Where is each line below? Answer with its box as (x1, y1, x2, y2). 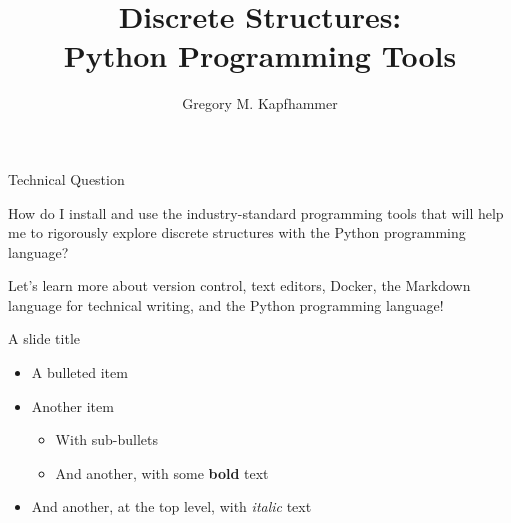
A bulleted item (31, 362, 128, 383)
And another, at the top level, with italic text (31, 496, 312, 517)
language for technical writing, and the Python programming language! (8, 294, 444, 315)
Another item (31, 395, 114, 416)
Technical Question (8, 168, 125, 189)
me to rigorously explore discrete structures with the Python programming (8, 222, 466, 243)
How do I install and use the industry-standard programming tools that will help (8, 202, 504, 223)
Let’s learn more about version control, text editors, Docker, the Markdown (8, 275, 471, 296)
